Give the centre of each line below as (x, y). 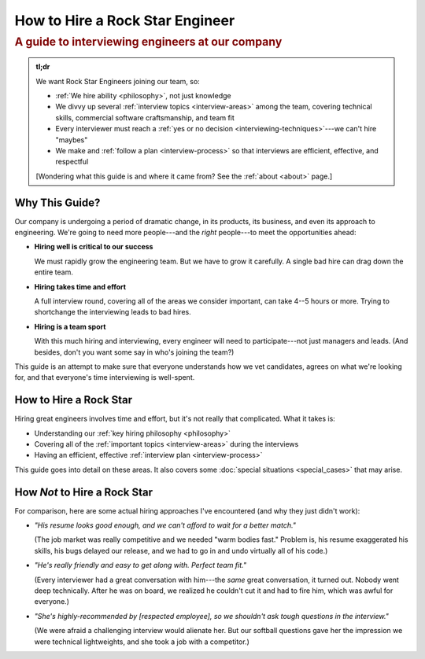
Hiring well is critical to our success (94, 247)
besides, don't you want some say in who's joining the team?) (134, 352)
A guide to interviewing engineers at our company (148, 42)
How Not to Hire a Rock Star (84, 492)
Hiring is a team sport (70, 326)
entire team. (54, 272)
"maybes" (72, 140)
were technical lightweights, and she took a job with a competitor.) (142, 642)
